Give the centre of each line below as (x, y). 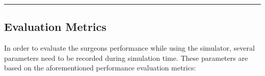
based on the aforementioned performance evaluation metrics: (100, 68)
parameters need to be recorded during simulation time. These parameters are (126, 58)
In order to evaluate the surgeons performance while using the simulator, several (129, 48)
